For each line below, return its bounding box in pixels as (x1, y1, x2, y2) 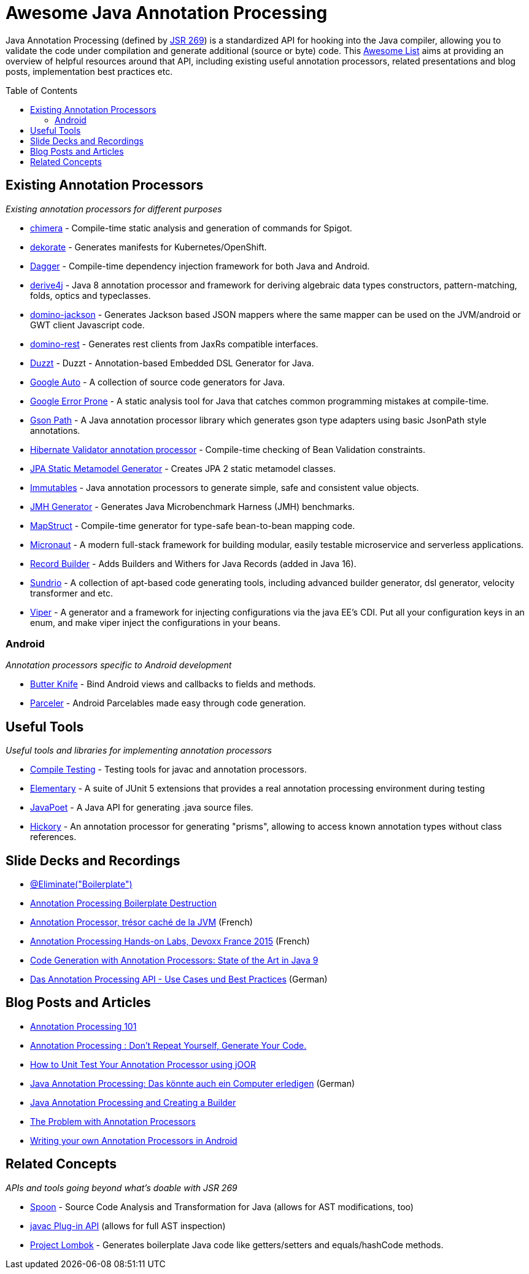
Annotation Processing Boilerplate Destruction (30, 898, 217, 909)
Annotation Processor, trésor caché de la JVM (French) (30, 917, 253, 928)
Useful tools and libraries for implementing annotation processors (6, 745, 272, 756)
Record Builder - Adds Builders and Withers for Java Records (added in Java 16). (30, 558, 357, 569)
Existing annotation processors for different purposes (6, 203, 222, 214)
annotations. (30, 425, 80, 436)
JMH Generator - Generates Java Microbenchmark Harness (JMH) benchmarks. (30, 501, 355, 512)
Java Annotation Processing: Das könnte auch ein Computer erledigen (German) (30, 1078, 355, 1089)
